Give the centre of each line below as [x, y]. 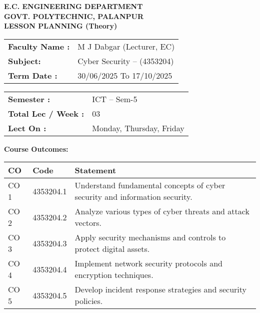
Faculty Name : [39, 46]
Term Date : [33, 75]
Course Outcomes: [36, 148]
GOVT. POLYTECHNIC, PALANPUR [74, 16]
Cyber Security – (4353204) [126, 61]
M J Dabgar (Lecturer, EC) [126, 46]
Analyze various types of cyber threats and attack [162, 211]
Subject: [24, 61]
